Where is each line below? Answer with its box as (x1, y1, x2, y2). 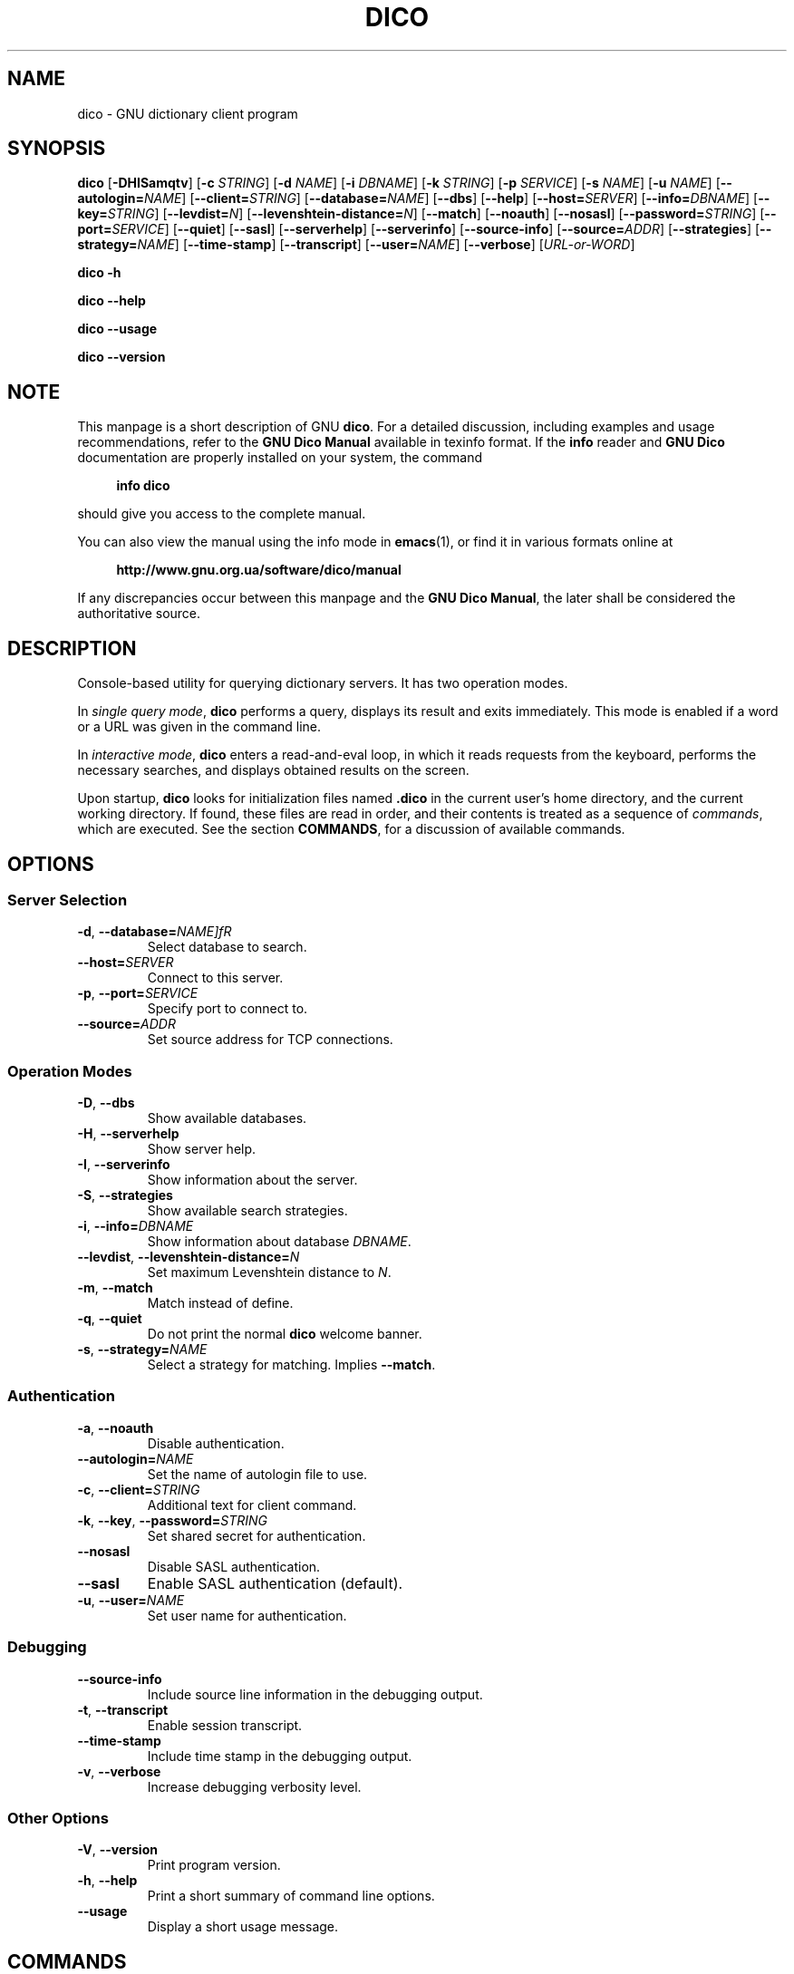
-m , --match (77, 1280, 153, 1296)
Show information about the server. (147, 1172, 358, 1188)
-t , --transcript (77, 1701, 169, 1718)
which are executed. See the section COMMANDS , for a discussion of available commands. (77, 821, 625, 837)
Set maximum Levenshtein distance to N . (147, 1264, 392, 1281)
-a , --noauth (77, 1419, 154, 1436)
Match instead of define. (147, 1295, 294, 1311)
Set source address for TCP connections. (147, 1031, 393, 1048)
